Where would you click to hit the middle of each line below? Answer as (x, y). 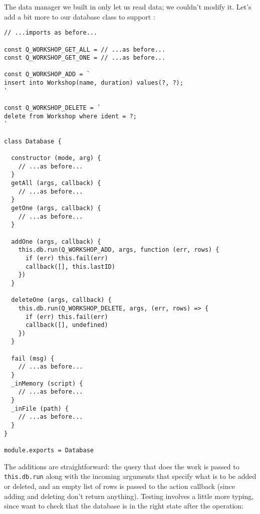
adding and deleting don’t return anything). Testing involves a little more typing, (129, 496)
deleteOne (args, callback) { (61, 300)
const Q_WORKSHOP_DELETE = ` (53, 108)
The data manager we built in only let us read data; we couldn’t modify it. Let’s (128, 7)
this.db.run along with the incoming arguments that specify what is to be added (130, 476)
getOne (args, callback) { (56, 208)
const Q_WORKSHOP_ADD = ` (47, 74)
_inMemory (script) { (47, 383)
